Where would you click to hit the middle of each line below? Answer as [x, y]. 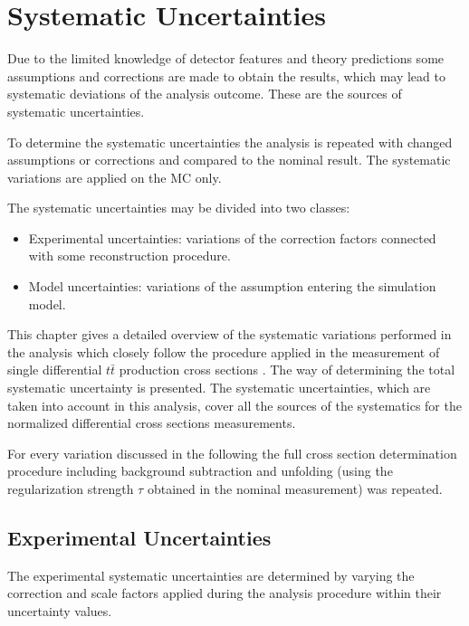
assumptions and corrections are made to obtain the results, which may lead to [226, 76]
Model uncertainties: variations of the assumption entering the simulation [232, 286]
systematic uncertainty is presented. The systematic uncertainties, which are [219, 388]
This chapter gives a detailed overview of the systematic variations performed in [230, 334]
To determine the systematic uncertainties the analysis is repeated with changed [230, 142]
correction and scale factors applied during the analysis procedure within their [225, 593]
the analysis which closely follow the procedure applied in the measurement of [224, 351]
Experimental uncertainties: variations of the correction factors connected [232, 237]
